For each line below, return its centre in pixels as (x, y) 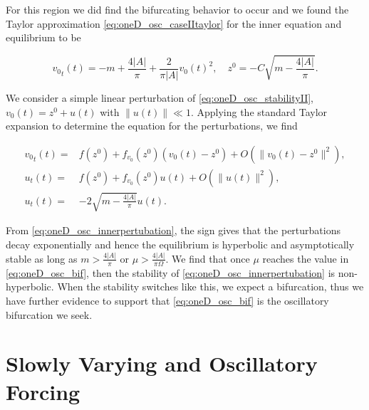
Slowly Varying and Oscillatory (162, 363)
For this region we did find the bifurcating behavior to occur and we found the (177, 9)
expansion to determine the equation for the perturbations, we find (152, 126)
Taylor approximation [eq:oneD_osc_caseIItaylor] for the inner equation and (174, 23)
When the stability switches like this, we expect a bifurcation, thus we (211, 287)
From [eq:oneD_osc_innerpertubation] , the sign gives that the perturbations (173, 230)
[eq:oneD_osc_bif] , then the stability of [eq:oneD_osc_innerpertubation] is (171, 272)
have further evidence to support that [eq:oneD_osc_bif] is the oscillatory (167, 300)
